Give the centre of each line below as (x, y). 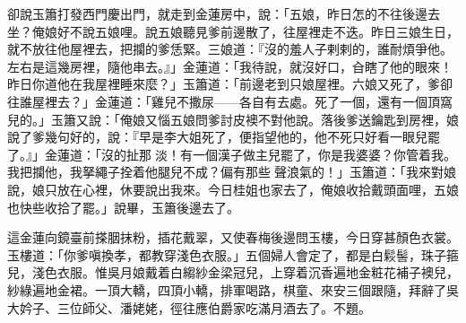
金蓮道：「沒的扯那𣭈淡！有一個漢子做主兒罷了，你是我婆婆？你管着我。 (250, 154)
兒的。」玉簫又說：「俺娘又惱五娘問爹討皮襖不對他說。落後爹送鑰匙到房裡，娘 (233, 119)
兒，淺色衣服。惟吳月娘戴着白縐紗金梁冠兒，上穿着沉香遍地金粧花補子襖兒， (233, 272)
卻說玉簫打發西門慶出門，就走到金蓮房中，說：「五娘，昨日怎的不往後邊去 (224, 13)
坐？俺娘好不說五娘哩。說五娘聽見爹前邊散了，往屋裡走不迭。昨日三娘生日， (233, 31)
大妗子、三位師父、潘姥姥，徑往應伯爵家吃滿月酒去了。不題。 (189, 307)
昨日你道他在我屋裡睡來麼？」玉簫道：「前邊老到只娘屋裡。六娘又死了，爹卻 (230, 84)
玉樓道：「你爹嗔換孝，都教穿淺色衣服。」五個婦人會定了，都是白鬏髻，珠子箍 (233, 254)
